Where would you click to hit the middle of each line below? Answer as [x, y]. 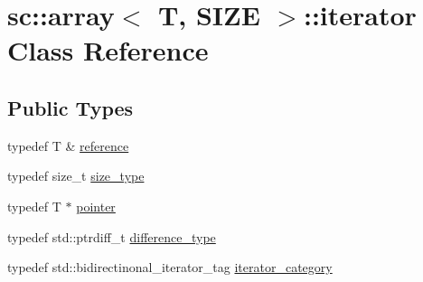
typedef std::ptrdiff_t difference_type [112, 236]
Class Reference [108, 50]
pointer [96, 206]
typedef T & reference [68, 145]
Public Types [70, 107]
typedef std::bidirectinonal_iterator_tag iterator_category [170, 267]
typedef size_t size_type [76, 176]
